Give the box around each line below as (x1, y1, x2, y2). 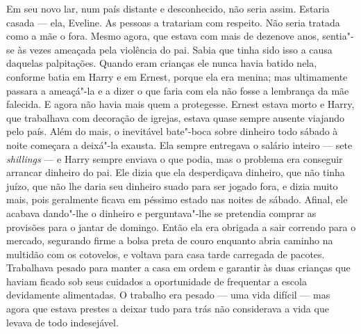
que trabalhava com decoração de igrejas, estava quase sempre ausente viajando (6, 110, 344, 125)
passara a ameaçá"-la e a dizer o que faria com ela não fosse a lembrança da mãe (6, 83, 349, 97)
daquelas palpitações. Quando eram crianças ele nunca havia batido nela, (6, 56, 317, 70)
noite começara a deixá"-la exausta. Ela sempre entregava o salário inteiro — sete (6, 137, 353, 152)
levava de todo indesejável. (6, 315, 119, 329)
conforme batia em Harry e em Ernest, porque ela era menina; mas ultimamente (6, 69, 348, 83)
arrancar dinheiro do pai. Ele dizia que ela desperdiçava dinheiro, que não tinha (6, 165, 345, 180)
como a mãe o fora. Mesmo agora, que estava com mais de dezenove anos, (6, 29, 319, 43)
